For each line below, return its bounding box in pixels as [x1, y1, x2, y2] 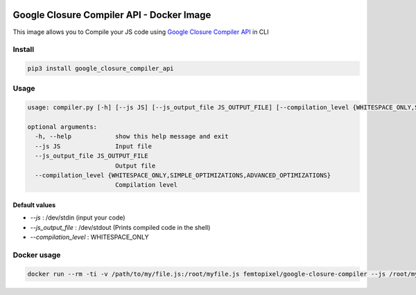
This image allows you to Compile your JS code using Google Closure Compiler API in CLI [12, 28, 269, 36]
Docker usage [12, 250, 61, 260]
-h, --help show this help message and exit [35, 132, 229, 141]
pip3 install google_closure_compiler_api [27, 64, 174, 73]
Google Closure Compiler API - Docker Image [12, 9, 211, 21]
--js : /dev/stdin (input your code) [30, 213, 125, 222]
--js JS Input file [35, 142, 153, 150]
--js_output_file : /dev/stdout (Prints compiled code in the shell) [30, 223, 211, 231]
